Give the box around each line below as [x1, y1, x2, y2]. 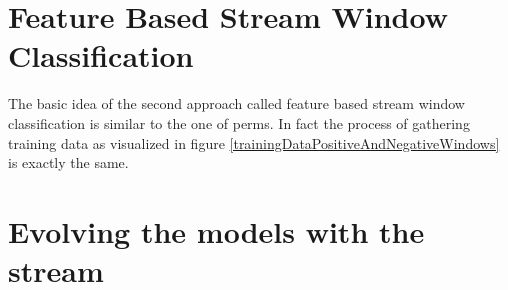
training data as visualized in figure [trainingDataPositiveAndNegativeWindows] [8, 132, 500, 153]
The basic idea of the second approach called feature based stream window [8, 93, 465, 114]
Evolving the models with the [8, 210, 425, 251]
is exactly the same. [8, 152, 129, 173]
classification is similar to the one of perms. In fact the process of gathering [8, 112, 470, 133]
